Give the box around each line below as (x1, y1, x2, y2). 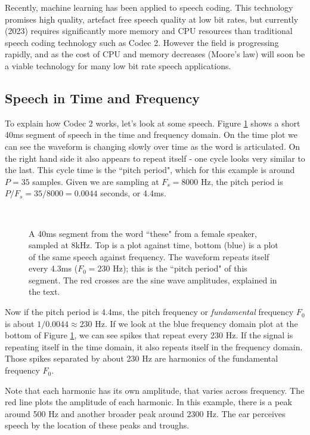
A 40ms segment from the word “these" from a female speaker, (29, 227, 257, 239)
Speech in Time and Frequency (5, 88, 200, 107)
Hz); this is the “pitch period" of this (113, 262, 247, 274)
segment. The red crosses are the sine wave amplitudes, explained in (29, 273, 277, 286)
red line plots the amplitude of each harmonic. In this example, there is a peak (5, 396, 292, 408)
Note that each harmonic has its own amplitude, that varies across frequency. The (5, 384, 305, 396)
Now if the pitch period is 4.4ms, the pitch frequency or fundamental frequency (5, 306, 294, 318)
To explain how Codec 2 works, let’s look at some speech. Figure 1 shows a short (5, 116, 300, 129)
